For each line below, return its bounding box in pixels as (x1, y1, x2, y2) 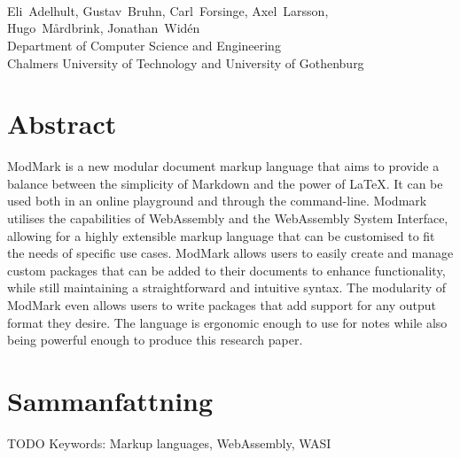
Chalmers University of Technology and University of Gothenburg (7, 53, 364, 72)
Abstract (7, 105, 117, 142)
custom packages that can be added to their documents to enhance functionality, (7, 260, 446, 279)
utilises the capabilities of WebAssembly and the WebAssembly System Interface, (7, 209, 448, 228)
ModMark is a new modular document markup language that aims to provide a (7, 157, 440, 175)
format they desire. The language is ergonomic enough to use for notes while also (7, 313, 448, 331)
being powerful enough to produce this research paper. (7, 330, 303, 349)
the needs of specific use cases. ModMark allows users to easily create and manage (7, 244, 454, 262)
